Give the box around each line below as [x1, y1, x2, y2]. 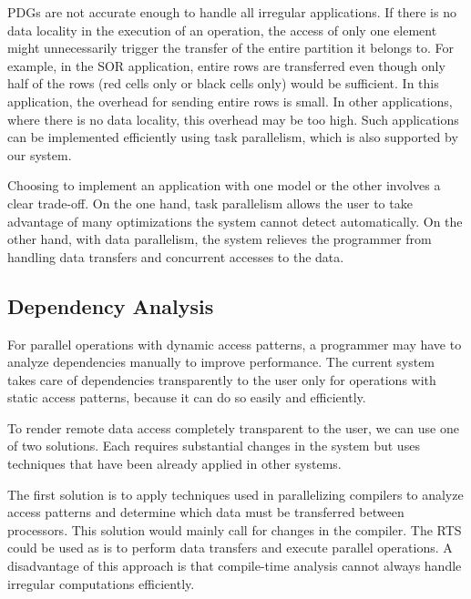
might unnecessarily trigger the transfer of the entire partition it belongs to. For [7, 38, 455, 57]
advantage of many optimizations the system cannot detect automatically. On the [7, 211, 463, 230]
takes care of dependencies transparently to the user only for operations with [7, 370, 436, 389]
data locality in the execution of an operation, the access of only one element [7, 20, 437, 39]
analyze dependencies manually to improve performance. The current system [7, 352, 435, 371]
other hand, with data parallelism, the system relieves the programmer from [7, 229, 432, 249]
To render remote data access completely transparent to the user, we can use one [7, 418, 459, 437]
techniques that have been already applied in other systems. [7, 454, 342, 473]
